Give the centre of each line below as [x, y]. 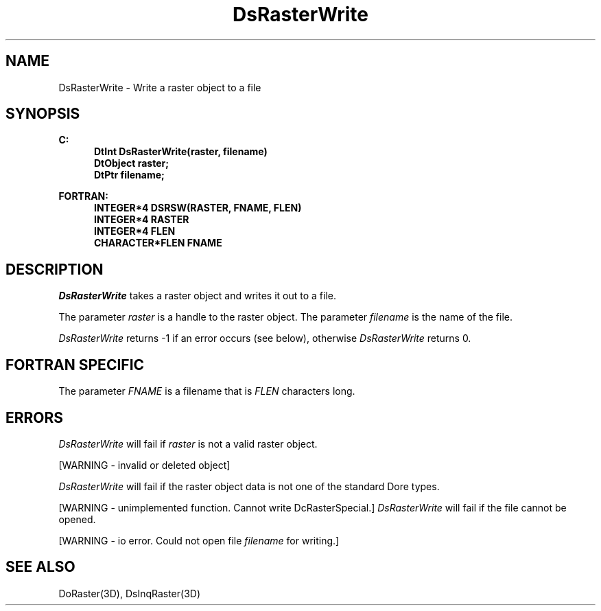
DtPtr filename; [129, 175]
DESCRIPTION [55, 269]
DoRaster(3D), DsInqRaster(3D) [130, 593]
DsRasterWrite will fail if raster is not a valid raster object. [188, 443]
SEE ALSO [40, 567]
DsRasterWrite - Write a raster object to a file [160, 87]
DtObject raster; [131, 163]
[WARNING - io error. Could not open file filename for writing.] [199, 540]
